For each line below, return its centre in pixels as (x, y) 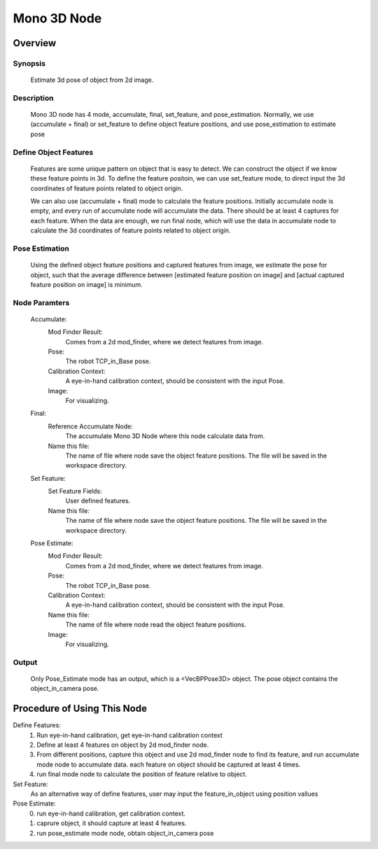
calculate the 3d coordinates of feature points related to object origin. (131, 230)
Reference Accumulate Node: (90, 426)
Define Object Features (53, 152)
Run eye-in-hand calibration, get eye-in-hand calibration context (130, 735)
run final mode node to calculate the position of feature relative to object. (142, 774)
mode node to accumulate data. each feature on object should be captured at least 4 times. (169, 764)
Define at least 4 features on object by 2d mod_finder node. (123, 745)
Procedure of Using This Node (80, 709)
